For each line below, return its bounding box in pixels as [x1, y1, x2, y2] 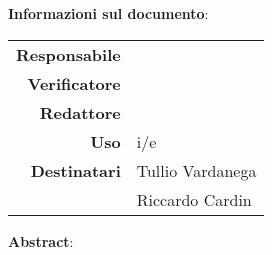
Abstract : [8, 230, 74, 251]
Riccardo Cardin [136, 187, 252, 211]
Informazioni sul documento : [8, 3, 209, 23]
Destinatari [30, 158, 121, 182]
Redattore [39, 100, 121, 124]
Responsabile [16, 42, 121, 66]
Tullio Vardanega [136, 158, 257, 182]
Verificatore [27, 71, 121, 95]
